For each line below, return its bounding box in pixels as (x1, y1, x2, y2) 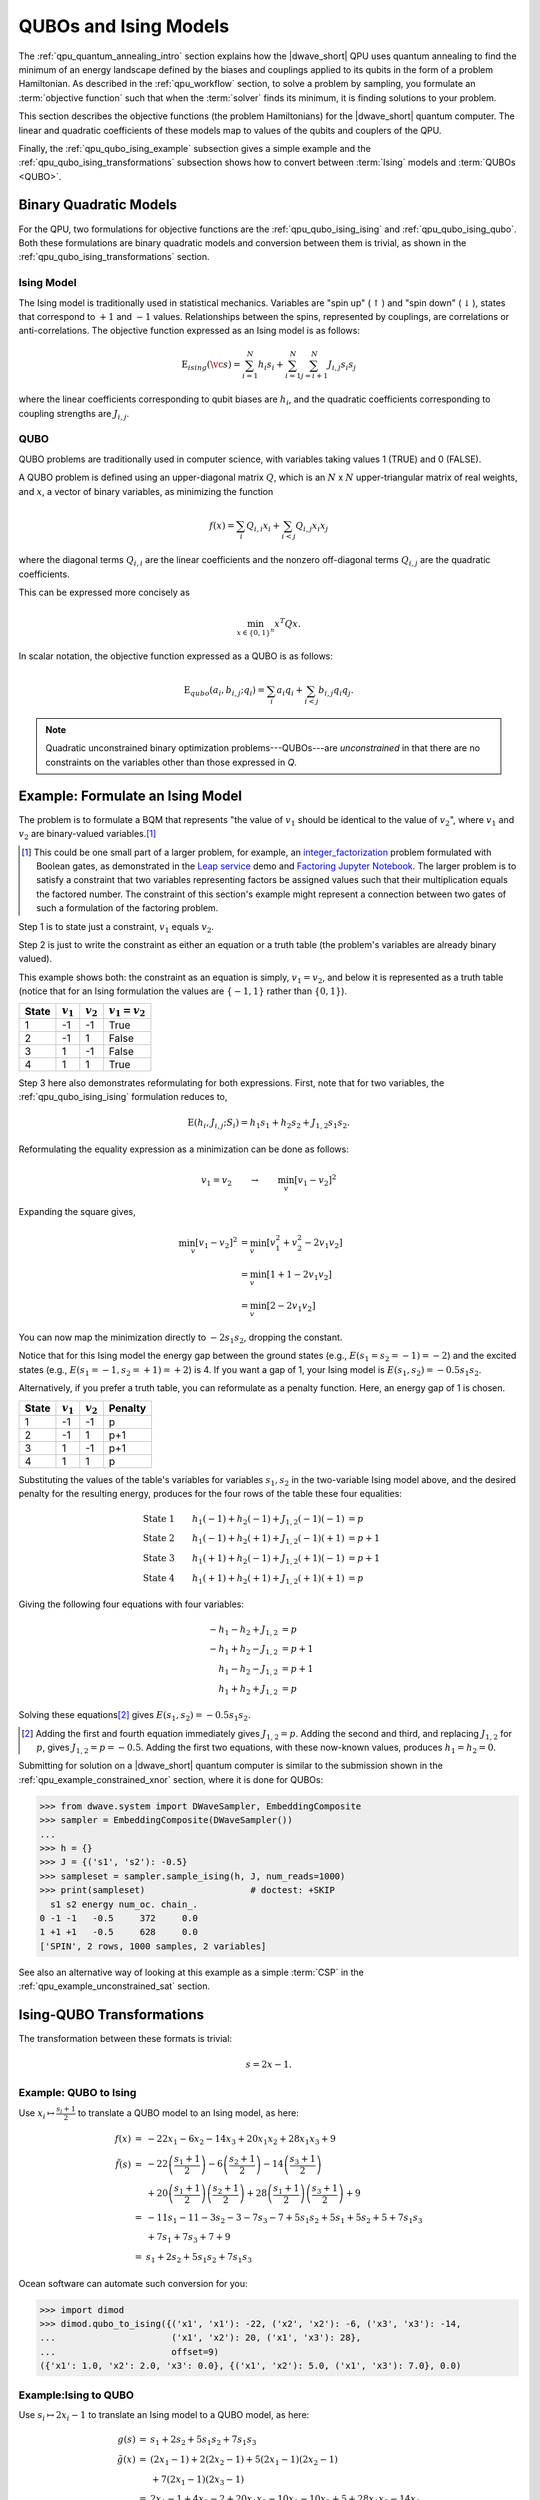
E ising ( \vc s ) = (181, 359, 241, 373)
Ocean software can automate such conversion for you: (18, 2277, 249, 2289)
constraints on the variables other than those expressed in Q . (45, 756, 297, 768)
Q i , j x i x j (295, 520, 329, 534)
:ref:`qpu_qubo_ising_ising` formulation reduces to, (18, 1091, 228, 1103)
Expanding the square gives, (18, 1206, 137, 1218)
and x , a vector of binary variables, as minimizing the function (18, 485, 274, 497)
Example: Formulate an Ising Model (18, 787, 242, 804)
